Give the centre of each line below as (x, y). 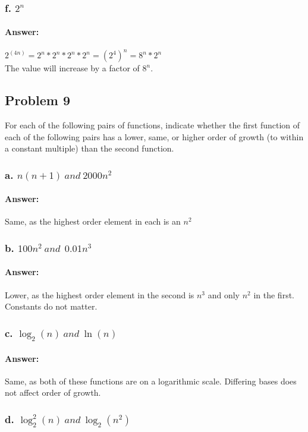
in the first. (274, 294)
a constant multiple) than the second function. (89, 148)
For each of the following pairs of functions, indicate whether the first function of (153, 124)
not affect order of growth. (53, 392)
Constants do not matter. (51, 306)
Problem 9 (37, 100)
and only (224, 294)
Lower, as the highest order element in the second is (100, 294)
